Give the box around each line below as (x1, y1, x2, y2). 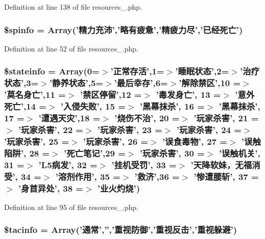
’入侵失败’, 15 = (60, 100, 126, 113)
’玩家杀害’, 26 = (83, 135, 149, 147)
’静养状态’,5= (49, 76, 103, 89)
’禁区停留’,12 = (80, 88, 142, 101)
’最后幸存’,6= (114, 76, 168, 89)
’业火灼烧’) (97, 181, 140, 194)
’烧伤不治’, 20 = (114, 112, 180, 124)
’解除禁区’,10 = (179, 76, 241, 89)
